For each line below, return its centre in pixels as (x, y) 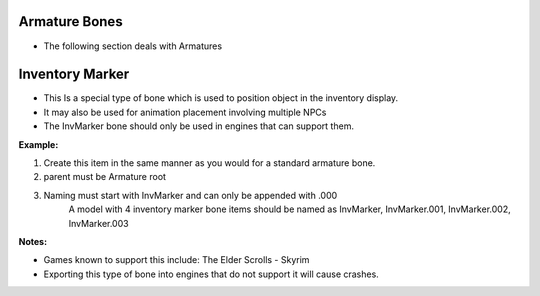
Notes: (33, 241)
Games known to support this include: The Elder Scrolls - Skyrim (176, 260)
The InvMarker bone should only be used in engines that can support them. (199, 126)
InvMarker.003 (98, 223)
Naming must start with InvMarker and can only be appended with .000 (190, 195)
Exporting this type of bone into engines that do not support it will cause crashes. (211, 274)
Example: (38, 144)
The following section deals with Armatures (133, 46)
